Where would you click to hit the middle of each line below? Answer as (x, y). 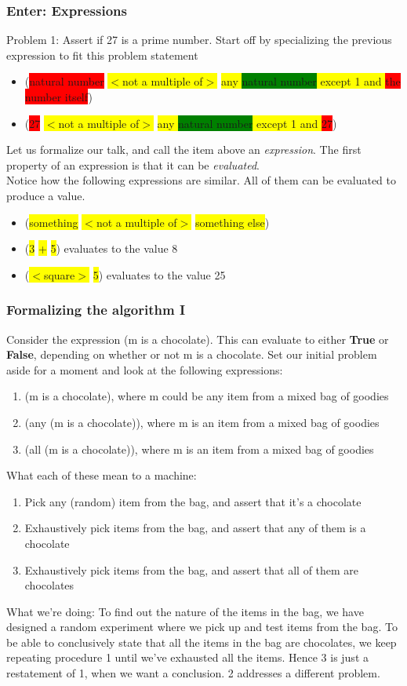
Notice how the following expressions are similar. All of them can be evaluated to (201, 180)
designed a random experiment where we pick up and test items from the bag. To (202, 627)
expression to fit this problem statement (102, 55)
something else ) (232, 222)
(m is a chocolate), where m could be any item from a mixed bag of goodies (207, 396)
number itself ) (58, 97)
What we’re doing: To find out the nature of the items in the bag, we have (185, 611)
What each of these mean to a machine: (102, 475)
